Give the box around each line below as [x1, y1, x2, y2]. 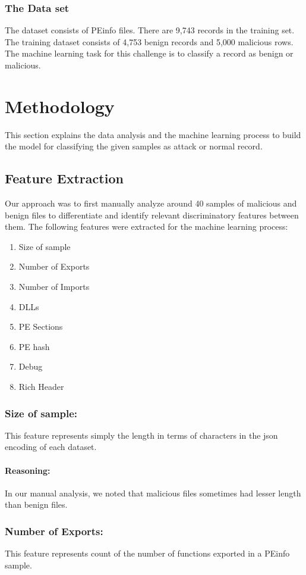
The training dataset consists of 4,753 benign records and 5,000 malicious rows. [5, 35, 294, 48]
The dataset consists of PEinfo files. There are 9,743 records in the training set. [5, 24, 295, 36]
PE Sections [18, 320, 63, 333]
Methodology [5, 93, 115, 118]
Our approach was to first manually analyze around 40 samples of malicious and [5, 197, 297, 210]
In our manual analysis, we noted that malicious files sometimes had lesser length [5, 486, 301, 499]
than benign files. [5, 498, 68, 511]
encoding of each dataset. [5, 440, 97, 453]
